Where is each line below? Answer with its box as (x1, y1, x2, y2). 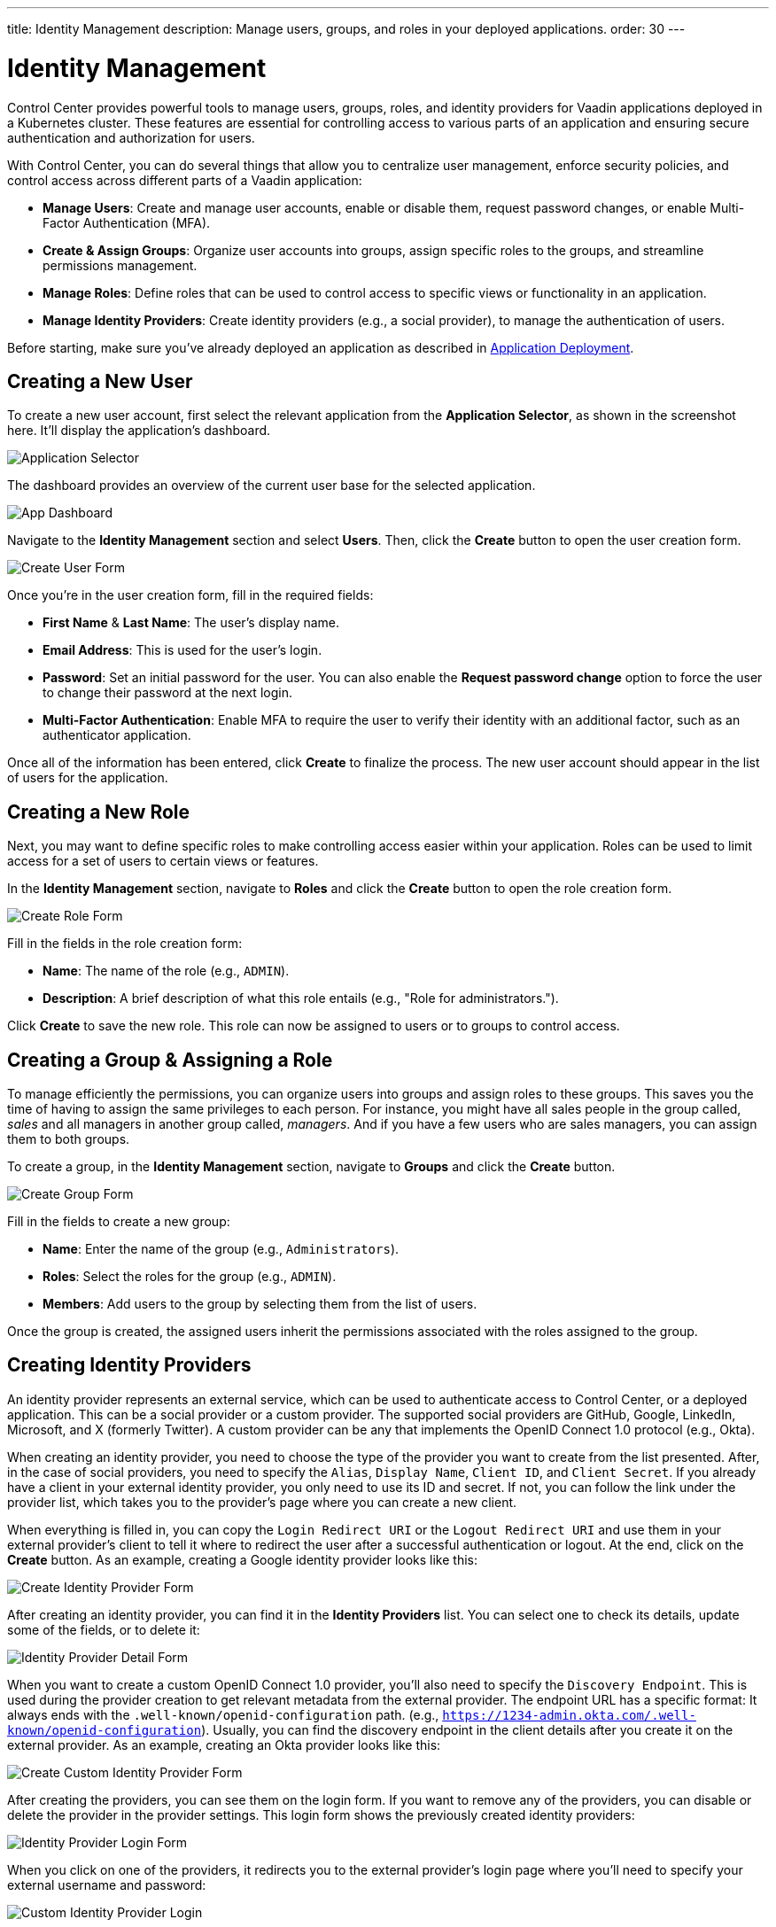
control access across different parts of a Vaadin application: (7, 172, 362, 188)
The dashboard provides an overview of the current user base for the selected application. (7, 478, 536, 493)
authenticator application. (43, 727, 191, 743)
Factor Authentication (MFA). (43, 214, 211, 230)
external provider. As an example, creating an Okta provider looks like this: (7, 1737, 441, 1752)
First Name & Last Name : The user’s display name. (43, 615, 340, 631)
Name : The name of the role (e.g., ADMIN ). (43, 963, 290, 979)
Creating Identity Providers (7, 1354, 252, 1377)
